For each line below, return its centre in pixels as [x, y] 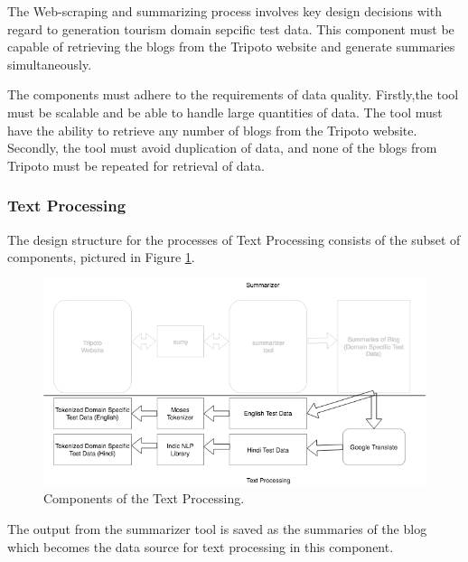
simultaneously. [50, 64]
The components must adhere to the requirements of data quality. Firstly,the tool [233, 94]
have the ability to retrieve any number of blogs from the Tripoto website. [212, 130]
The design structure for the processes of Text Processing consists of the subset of [234, 239]
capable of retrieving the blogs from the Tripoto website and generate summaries [231, 47]
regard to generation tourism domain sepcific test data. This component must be [231, 28]
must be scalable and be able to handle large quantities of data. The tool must [225, 112]
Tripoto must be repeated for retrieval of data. [136, 165]
